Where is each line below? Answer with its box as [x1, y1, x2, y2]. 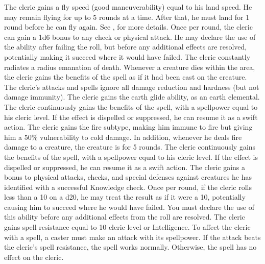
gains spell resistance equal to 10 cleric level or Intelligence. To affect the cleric [4, 222, 251, 232]
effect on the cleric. [4, 251, 64, 262]
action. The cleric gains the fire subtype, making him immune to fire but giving [4, 122, 253, 132]
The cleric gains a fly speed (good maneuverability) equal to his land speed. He [4, 2, 252, 12]
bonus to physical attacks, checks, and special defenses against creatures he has [4, 172, 252, 182]
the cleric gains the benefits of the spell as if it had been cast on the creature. [4, 71, 247, 82]
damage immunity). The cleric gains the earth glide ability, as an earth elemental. [4, 91, 260, 102]
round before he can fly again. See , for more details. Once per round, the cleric [4, 21, 253, 32]
